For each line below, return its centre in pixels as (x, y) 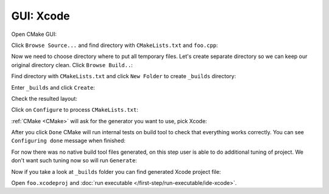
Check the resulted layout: (44, 98)
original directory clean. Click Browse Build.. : (72, 65)
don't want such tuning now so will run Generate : (74, 160)
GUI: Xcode (41, 16)
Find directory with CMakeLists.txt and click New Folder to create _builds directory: (124, 76)
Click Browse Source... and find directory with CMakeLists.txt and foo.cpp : (115, 45)
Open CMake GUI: (34, 34)
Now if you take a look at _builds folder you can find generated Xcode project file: (116, 171)
